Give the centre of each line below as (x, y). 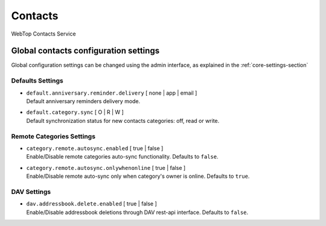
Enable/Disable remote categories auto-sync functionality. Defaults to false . (122, 157)
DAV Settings (31, 192)
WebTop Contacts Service (43, 34)
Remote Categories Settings (53, 136)
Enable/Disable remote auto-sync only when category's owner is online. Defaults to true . (138, 176)
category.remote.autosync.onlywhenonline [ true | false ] (106, 168)
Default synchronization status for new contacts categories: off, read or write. (123, 121)
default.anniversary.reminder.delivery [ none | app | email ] (112, 93)
